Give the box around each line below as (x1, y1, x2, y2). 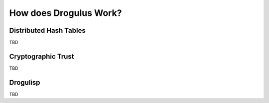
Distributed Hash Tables (9, 26, 86, 35)
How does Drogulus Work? (9, 7, 122, 18)
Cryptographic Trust (9, 52, 74, 60)
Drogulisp (9, 78, 40, 87)
